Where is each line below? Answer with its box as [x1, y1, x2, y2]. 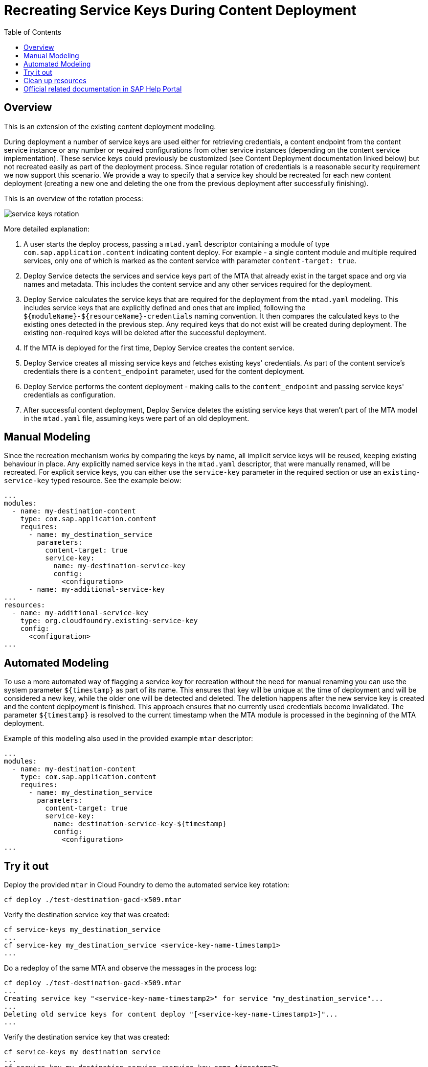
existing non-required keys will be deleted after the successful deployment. [23, 328, 267, 337]
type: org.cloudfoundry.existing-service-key [20, 617, 198, 625]
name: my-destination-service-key [53, 562, 185, 570]
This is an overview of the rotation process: [4, 194, 143, 203]
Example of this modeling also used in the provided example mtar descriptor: [4, 734, 253, 743]
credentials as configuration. [23, 390, 115, 399]
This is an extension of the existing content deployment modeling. [4, 122, 216, 131]
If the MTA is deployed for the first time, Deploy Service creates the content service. [23, 343, 294, 352]
